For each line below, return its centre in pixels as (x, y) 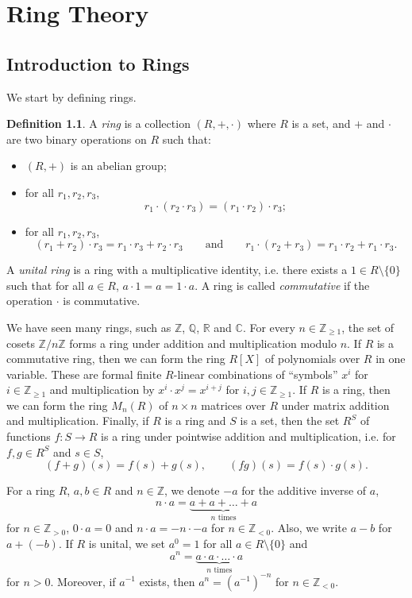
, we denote (192, 490)
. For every (269, 327)
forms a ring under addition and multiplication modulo (203, 343)
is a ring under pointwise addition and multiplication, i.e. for (248, 436)
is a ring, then (356, 390)
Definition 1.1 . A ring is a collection (98, 123)
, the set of (368, 327)
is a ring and (195, 421)
